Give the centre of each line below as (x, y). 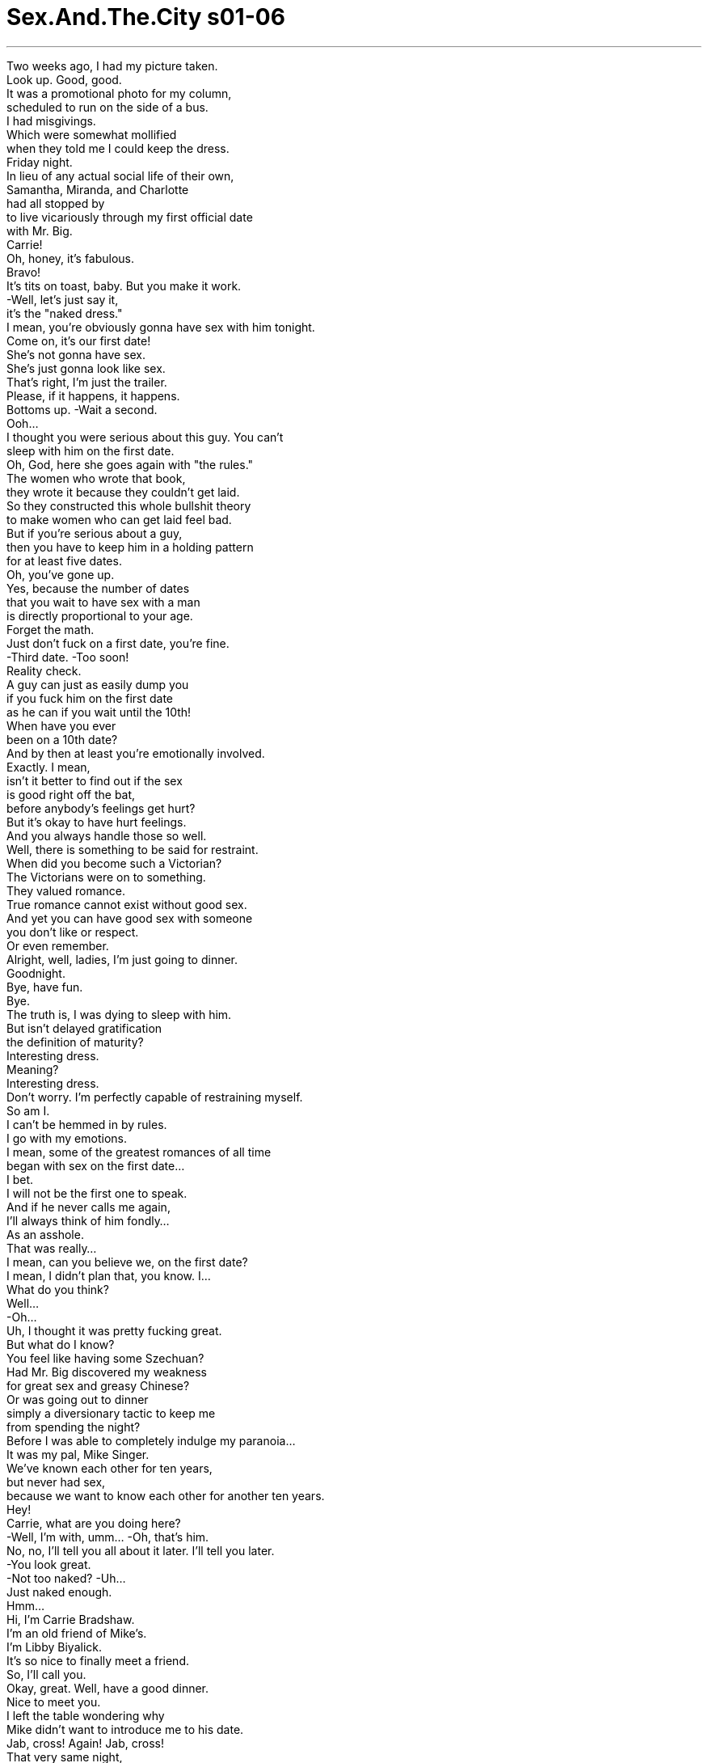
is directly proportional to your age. (100, 615)
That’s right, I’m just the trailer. (87, 382)
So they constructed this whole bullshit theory (129, 505)
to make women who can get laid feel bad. (119, 519)
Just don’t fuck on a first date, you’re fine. (118, 643)
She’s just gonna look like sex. (86, 368)
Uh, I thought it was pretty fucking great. (114, 1330)
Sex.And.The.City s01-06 (146, 17)
